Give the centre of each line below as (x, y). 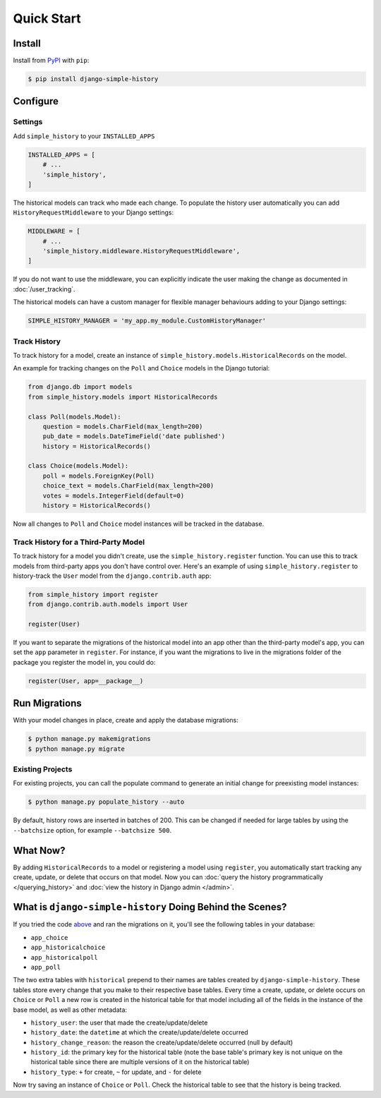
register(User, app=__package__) (86, 681)
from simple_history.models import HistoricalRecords (123, 397)
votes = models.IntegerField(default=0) (114, 495)
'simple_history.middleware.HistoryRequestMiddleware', (141, 251)
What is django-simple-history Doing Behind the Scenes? (150, 907)
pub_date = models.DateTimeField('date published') (134, 436)
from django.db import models (80, 387)
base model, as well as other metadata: (70, 1010)
